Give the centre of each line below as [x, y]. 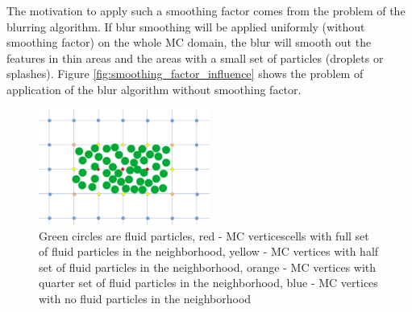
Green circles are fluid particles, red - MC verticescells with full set [204, 235]
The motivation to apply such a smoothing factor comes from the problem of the [206, 10]
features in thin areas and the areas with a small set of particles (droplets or [195, 57]
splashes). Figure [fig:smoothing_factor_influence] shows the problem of [185, 74]
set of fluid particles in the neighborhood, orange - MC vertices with [208, 267]
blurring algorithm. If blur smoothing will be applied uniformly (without [186, 26]
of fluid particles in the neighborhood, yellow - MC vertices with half [209, 251]
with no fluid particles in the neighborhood [145, 298]
